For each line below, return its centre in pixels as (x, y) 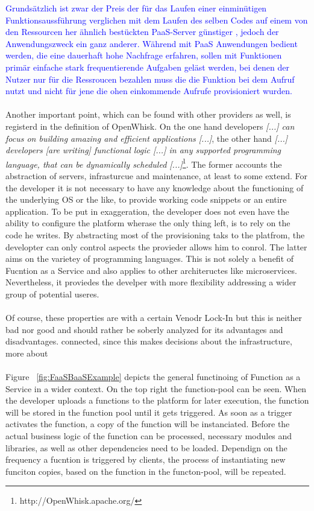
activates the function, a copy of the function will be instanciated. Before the (148, 424)
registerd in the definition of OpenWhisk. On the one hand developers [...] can (150, 126)
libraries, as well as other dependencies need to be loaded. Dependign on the (146, 447)
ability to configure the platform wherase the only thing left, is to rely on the (148, 223)
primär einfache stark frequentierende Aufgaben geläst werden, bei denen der (148, 67)
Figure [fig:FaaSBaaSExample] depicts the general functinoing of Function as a (153, 377)
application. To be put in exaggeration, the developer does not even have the (147, 211)
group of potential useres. (52, 294)
